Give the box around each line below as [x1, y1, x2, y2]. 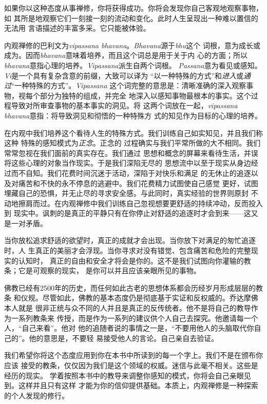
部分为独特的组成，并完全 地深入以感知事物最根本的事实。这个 [40, 90, 251, 100]
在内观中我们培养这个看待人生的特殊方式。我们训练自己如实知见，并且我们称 [4, 127, 263, 138]
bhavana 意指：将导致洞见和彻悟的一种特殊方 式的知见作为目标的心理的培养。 [4, 110, 262, 120]
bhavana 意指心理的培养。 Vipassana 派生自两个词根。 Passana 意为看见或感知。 [4, 59, 262, 70]
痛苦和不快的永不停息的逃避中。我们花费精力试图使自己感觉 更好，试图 [18, 177, 258, 188]
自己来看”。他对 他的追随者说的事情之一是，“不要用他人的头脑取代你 [22, 322, 254, 333]
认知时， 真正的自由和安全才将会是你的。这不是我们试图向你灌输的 [18, 255, 244, 266]
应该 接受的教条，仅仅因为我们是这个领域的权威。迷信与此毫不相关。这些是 [4, 360, 258, 370]
